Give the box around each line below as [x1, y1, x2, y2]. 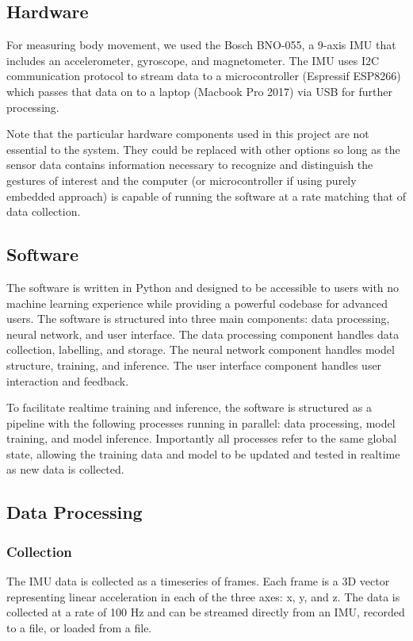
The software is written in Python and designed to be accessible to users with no [6, 278, 400, 295]
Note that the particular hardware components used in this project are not [6, 125, 369, 142]
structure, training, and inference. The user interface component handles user [6, 356, 382, 373]
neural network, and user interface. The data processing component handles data [6, 325, 400, 342]
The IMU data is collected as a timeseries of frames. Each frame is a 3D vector [6, 573, 390, 589]
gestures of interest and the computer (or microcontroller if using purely [6, 171, 357, 188]
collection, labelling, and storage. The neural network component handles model [6, 341, 395, 358]
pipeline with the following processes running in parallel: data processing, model [6, 414, 396, 431]
